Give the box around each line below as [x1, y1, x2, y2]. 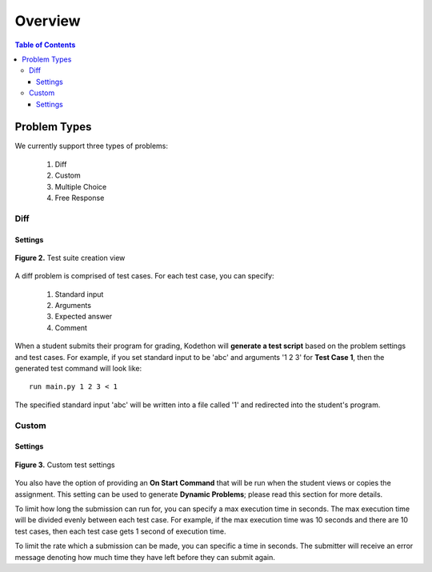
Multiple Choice [54, 182, 107, 191]
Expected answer [54, 312, 113, 322]
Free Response [54, 193, 105, 202]
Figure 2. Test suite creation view [14, 253, 126, 262]
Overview [14, 12, 81, 30]
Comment [54, 322, 88, 332]
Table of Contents [14, 40, 76, 50]
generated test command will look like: [14, 364, 142, 374]
